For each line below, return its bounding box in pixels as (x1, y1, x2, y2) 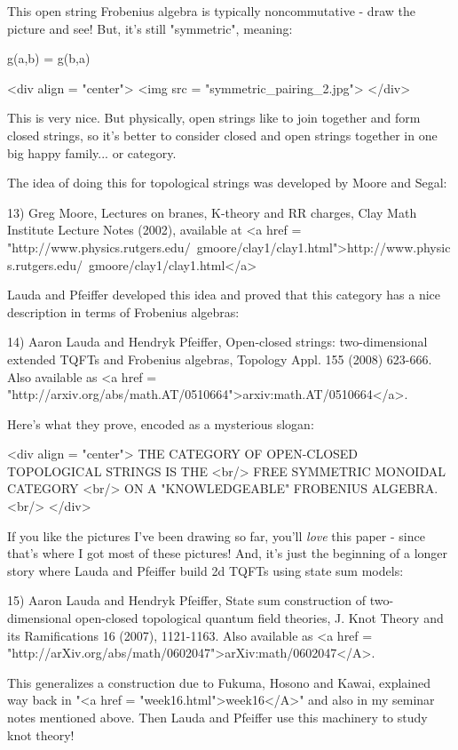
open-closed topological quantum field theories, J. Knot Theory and (75, 609, 444, 627)
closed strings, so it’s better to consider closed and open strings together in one (7, 125, 438, 144)
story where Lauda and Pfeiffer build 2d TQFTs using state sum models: (7, 561, 404, 579)
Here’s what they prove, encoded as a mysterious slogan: (7, 414, 314, 433)
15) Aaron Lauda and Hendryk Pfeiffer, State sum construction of (7, 591, 367, 610)
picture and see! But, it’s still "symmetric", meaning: (7, 19, 293, 37)
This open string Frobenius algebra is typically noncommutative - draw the (7, 2, 415, 20)
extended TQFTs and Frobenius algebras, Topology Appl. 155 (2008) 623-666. (7, 349, 432, 368)
